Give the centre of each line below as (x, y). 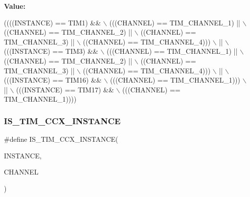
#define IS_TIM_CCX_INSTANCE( (61, 139)
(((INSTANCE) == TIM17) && (65, 89)
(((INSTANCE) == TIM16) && (53, 80)
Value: (15, 6)
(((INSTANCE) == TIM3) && (51, 51)
